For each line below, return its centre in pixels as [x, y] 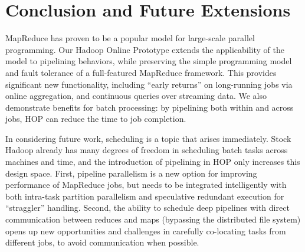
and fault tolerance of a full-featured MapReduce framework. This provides [141, 72]
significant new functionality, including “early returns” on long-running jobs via [149, 84]
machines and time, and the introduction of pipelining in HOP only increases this [153, 162]
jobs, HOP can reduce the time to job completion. [96, 119]
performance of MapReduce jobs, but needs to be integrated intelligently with [146, 185]
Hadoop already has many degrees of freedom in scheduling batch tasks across [147, 150]
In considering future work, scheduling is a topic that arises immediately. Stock [148, 138]
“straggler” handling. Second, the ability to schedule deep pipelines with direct [147, 208]
